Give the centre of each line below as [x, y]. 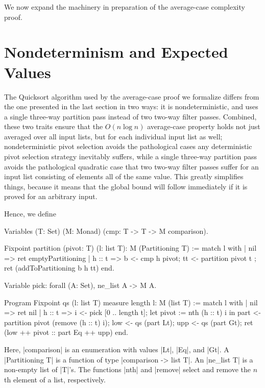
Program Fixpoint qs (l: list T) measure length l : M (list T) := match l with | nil [131, 302]
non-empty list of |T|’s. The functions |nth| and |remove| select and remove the [127, 369]
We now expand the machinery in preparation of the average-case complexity [125, 7]
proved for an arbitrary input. [51, 196]
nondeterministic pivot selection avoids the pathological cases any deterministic [128, 146]
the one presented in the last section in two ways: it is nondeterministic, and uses [131, 106]
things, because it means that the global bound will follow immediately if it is [126, 186]
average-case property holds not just [204, 126]
